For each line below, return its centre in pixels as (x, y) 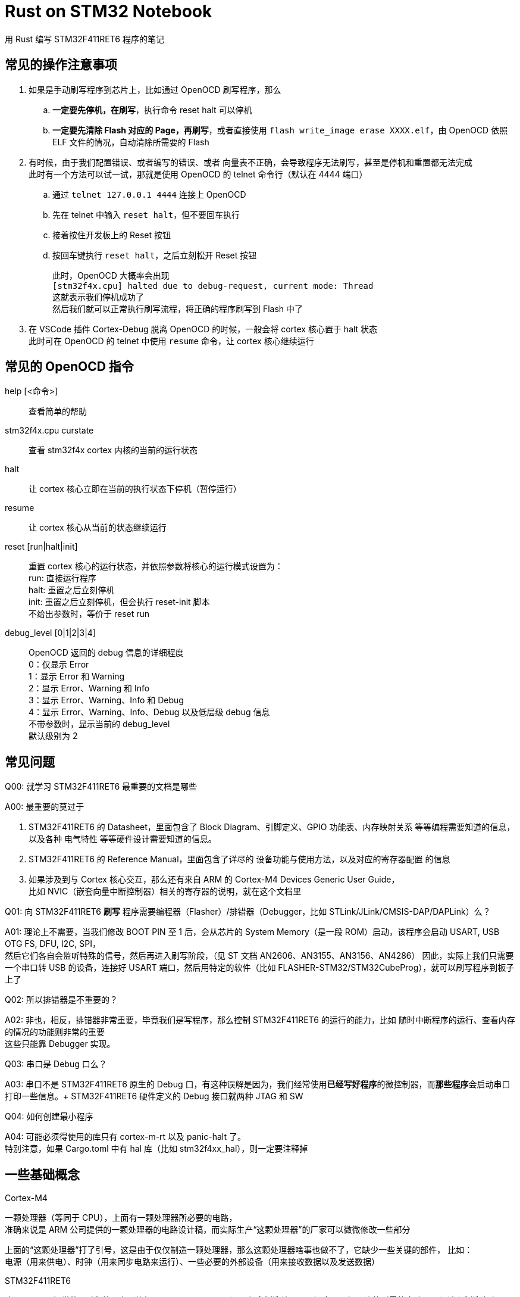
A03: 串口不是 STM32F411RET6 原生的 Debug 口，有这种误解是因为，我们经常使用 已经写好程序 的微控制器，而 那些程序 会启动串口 (258, 1084)
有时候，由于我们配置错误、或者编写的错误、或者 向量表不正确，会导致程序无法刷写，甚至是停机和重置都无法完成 (250, 162)
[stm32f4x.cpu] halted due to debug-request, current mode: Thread (213, 286)
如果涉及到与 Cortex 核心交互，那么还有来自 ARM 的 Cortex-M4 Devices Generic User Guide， (214, 880)
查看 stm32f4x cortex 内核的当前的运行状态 (113, 450)
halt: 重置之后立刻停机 (72, 590)
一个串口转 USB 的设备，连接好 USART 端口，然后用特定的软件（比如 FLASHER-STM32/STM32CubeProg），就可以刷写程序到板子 (260, 968)
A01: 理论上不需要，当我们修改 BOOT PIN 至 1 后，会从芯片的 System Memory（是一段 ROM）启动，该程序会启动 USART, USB (252, 932)
